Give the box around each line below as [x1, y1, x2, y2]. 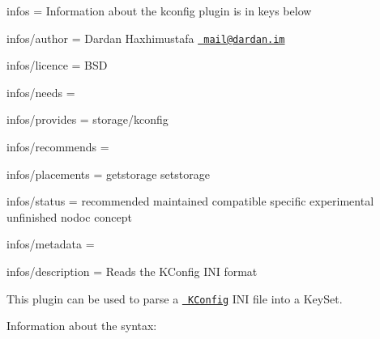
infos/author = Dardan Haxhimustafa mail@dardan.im [6, 29, 285, 46]
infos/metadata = [6, 235, 95, 252]
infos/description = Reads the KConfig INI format [6, 263, 258, 279]
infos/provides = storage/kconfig [6, 111, 169, 128]
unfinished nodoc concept [6, 208, 132, 225]
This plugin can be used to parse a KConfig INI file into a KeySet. [6, 290, 343, 307]
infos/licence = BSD [6, 57, 108, 74]
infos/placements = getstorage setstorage [6, 165, 210, 182]
